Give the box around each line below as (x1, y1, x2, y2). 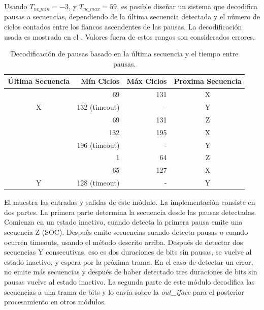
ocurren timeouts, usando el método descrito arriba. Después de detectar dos (4, 236, 243, 247)
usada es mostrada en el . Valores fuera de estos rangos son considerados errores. (4, 31, 255, 42)
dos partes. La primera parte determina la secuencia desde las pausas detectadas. (4, 206, 256, 217)
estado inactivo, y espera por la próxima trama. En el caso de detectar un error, (4, 256, 253, 267)
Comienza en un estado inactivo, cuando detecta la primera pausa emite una (4, 216, 243, 227)
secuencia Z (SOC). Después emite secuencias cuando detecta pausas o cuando (4, 227, 248, 237)
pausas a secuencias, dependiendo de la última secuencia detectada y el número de (4, 11, 260, 22)
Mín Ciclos (81, 76, 120, 86)
